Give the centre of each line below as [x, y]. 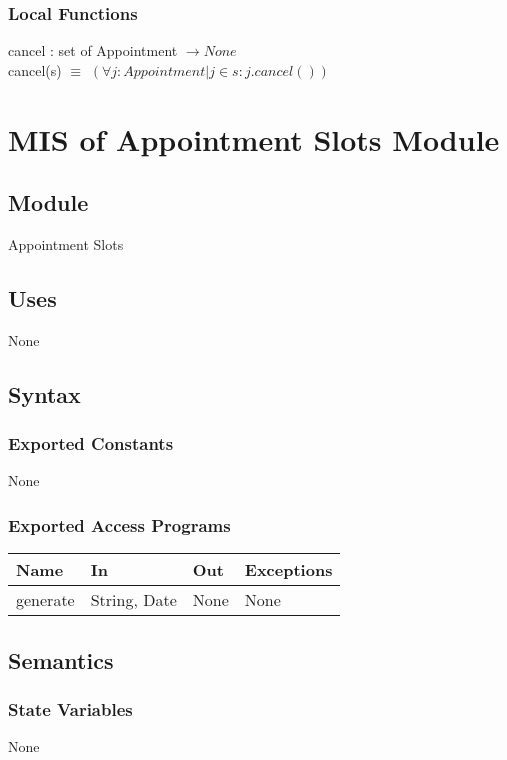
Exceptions [288, 570]
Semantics [61, 659]
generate [45, 600]
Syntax [44, 393]
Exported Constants [91, 443]
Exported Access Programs [119, 524]
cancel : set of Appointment [93, 50]
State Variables [70, 708]
